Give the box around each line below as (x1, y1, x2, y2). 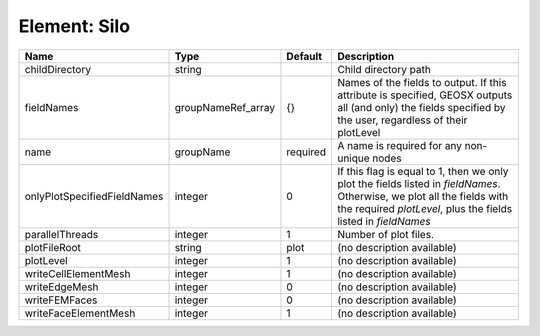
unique (336, 151, 370, 165)
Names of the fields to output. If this (336, 75, 507, 89)
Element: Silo (18, 15, 130, 37)
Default (286, 49, 323, 63)
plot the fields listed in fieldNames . (336, 176, 501, 190)
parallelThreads (24, 227, 99, 241)
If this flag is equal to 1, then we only (336, 164, 509, 178)
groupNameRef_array (174, 100, 275, 114)
